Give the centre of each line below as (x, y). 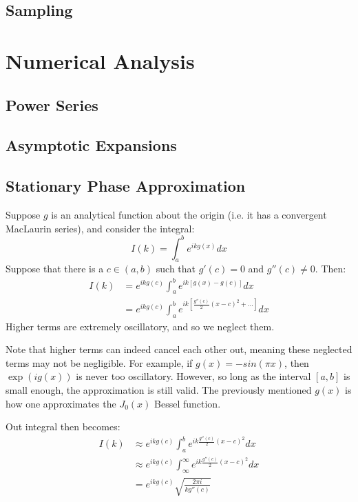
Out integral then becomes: (63, 426)
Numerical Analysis (100, 60)
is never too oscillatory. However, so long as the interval (193, 376)
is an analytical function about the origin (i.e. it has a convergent (189, 214)
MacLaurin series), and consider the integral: (100, 228)
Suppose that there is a (55, 269)
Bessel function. (188, 403)
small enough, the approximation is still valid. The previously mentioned (159, 390)
